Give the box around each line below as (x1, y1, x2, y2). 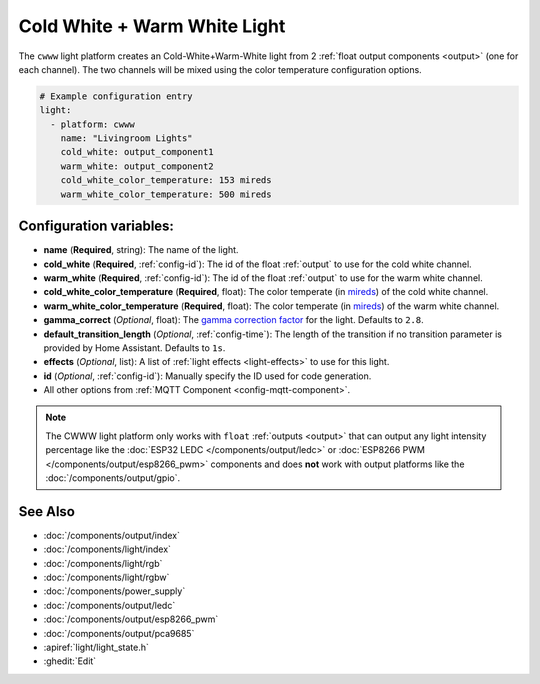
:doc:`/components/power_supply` (43, 585, 186, 597)
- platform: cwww (50, 118, 135, 130)
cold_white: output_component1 (60, 146, 214, 158)
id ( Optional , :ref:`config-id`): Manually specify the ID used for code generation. (43, 370, 372, 382)
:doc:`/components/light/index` (43, 543, 172, 555)
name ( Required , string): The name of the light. (43, 244, 239, 256)
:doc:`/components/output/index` (43, 529, 180, 541)
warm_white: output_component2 (60, 160, 214, 172)
